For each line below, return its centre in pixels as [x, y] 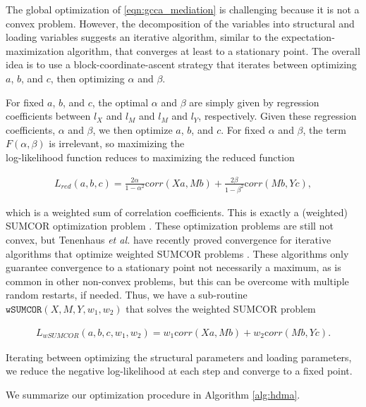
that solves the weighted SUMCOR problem [221, 308]
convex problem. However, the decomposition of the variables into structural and [180, 23]
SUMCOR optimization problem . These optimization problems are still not [170, 226]
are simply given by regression [254, 102]
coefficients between [48, 116]
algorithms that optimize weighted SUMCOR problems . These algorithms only [177, 253]
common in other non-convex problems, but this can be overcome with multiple [177, 281]
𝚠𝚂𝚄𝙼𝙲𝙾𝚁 [24, 309]
